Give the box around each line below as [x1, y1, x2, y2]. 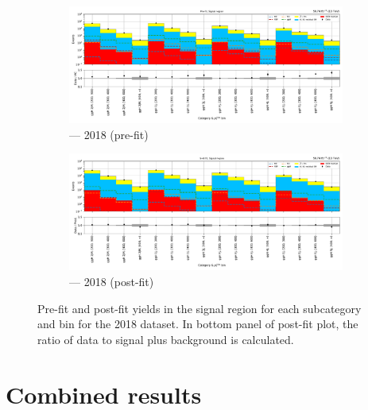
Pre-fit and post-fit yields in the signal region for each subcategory [37, 300, 362, 316]
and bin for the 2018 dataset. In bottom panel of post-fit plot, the [37, 315, 358, 332]
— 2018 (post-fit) [69, 273, 154, 290]
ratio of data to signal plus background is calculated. [37, 331, 294, 347]
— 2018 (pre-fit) [69, 126, 149, 142]
